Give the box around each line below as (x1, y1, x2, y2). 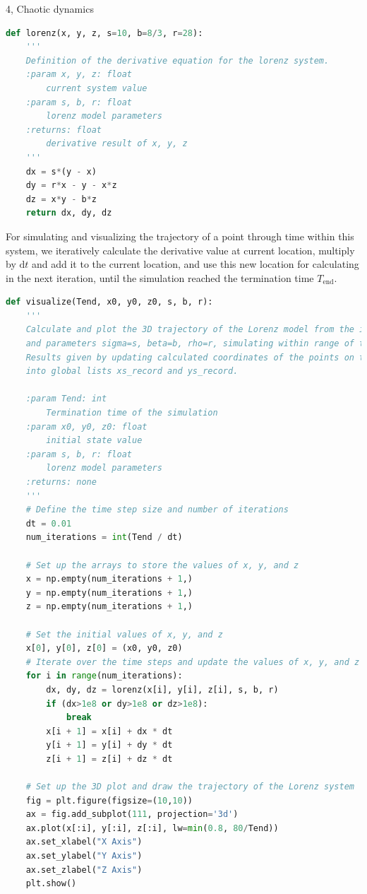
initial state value (46, 435, 143, 446)
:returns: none (25, 477, 97, 487)
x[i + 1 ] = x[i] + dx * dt (46, 726, 173, 736)
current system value (46, 83, 148, 93)
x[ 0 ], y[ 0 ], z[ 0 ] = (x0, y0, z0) (25, 643, 183, 654)
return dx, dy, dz (25, 208, 112, 218)
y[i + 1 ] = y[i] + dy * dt (46, 740, 173, 751)
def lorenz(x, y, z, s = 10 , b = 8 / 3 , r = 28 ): (6, 28, 203, 38)
